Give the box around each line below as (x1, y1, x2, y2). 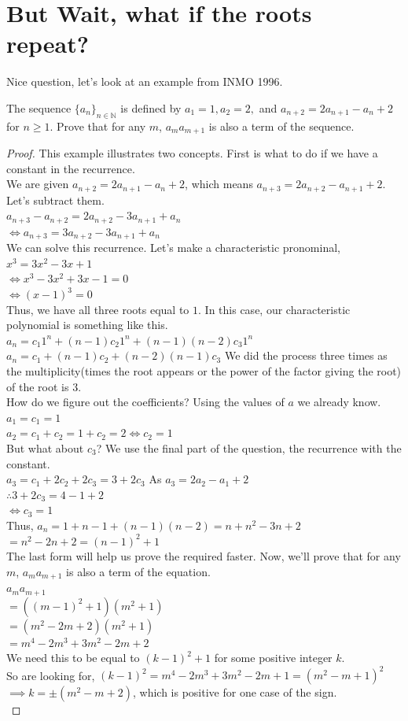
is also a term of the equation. (66, 563, 211, 579)
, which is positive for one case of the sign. (133, 684, 337, 701)
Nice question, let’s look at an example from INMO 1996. (6, 73, 283, 90)
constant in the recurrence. (6, 160, 135, 176)
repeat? (6, 28, 89, 60)
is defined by (120, 99, 182, 116)
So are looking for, (6, 667, 95, 683)
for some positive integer (214, 649, 333, 666)
